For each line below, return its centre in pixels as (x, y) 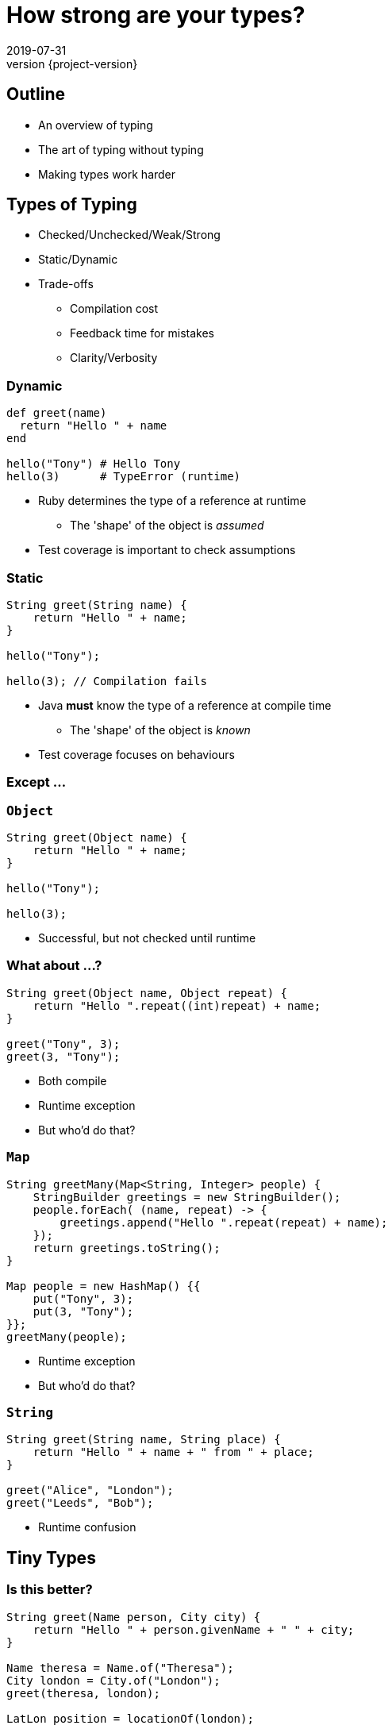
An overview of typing (96, 125)
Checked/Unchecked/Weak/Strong (129, 235)
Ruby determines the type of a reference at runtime (172, 501)
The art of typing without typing (121, 149)
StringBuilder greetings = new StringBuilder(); (187, 1197)
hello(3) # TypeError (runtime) (124, 477)
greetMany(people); (67, 1336)
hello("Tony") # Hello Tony (94, 464)
